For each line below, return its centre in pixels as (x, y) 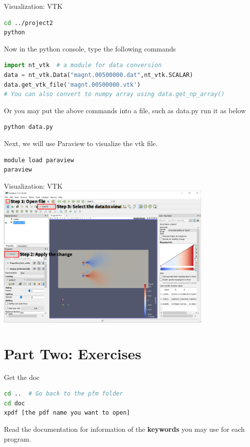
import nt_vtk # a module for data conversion (83, 65)
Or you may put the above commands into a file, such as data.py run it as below (125, 110)
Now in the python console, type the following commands (90, 48)
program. (18, 438)
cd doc (14, 403)
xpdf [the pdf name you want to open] (67, 413)
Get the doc (22, 377)
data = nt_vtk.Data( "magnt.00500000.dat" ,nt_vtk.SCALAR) (99, 75)
